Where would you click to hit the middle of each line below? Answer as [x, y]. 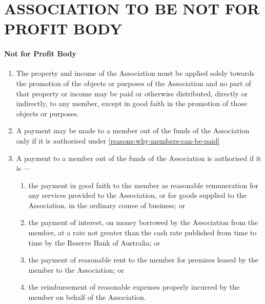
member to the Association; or [76, 269]
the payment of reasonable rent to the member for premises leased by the [144, 260]
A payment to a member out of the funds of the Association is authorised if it [139, 158]
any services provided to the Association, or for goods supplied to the [137, 195]
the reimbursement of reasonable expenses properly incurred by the [134, 287]
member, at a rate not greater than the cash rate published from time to [142, 232]
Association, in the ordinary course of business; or [107, 205]
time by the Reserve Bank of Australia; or [94, 242]
